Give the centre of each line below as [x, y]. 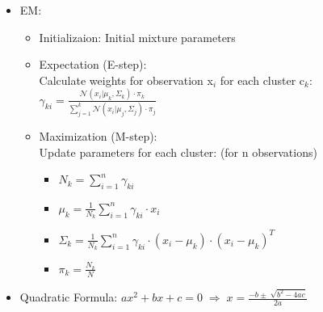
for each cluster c [262, 80]
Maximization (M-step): [98, 136]
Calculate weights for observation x [126, 80]
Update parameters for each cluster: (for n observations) [178, 152]
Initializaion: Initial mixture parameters [137, 37]
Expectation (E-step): [93, 64]
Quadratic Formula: [69, 297]
